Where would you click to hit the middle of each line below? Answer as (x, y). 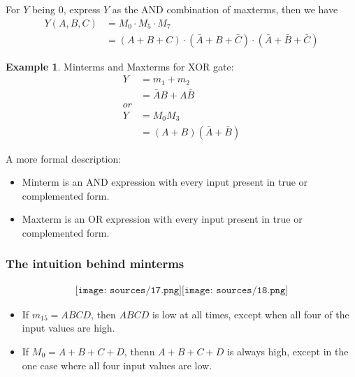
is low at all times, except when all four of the (251, 314)
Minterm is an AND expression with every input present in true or (165, 182)
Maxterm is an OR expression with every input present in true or (162, 219)
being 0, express (66, 9)
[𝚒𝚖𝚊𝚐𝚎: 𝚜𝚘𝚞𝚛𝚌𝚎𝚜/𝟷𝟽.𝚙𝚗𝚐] (128, 290)
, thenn (139, 351)
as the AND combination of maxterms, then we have (225, 9)
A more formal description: (64, 158)
